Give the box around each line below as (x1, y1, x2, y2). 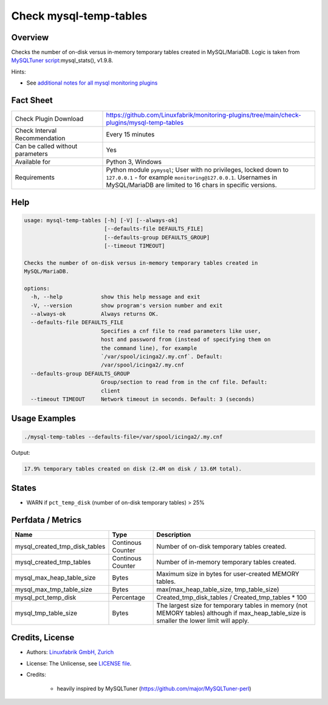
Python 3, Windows (106, 158, 162, 166)
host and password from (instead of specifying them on (100, 336, 271, 343)
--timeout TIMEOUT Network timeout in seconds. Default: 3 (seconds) (30, 396, 255, 402)
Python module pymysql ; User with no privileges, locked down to (106, 166, 289, 174)
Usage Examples (11, 413, 76, 424)
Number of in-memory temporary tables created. (156, 558, 296, 566)
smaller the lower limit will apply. (156, 616, 249, 625)
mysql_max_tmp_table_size (15, 585, 92, 594)
